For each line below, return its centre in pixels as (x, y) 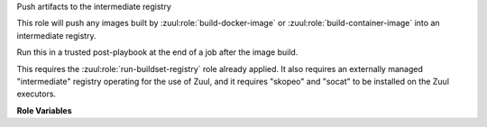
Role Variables (44, 110)
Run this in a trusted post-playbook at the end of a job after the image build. (157, 52)
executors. (37, 94)
